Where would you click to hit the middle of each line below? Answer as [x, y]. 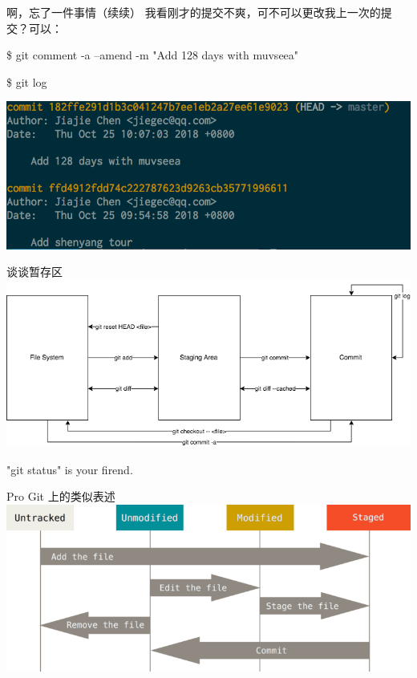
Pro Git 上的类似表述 [61, 496]
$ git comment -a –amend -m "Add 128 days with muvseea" [153, 55]
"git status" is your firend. [70, 469]
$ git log [27, 81]
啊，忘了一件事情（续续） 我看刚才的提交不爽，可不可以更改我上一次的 [194, 12]
